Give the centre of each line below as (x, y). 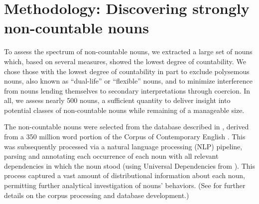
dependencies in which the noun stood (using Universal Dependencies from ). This (129, 165)
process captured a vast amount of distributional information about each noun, (125, 175)
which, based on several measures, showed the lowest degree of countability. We (125, 61)
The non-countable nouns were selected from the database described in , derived (127, 127)
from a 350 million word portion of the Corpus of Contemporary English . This (125, 137)
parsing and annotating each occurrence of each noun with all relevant (111, 156)
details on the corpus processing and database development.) (97, 195)
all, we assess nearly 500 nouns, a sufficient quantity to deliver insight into (117, 100)
